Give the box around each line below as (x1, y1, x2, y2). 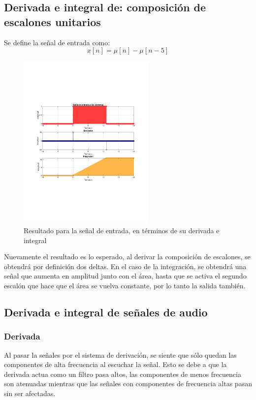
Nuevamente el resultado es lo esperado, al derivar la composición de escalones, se (4, 251, 251, 262)
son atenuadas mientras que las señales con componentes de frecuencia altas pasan (4, 378, 252, 389)
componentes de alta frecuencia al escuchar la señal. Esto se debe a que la (4, 359, 227, 369)
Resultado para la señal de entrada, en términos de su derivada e (24, 225, 220, 236)
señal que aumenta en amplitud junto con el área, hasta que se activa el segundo (4, 271, 247, 281)
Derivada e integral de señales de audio (4, 305, 208, 320)
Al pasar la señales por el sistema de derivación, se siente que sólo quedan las (4, 349, 237, 360)
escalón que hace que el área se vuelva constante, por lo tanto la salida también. (4, 280, 246, 291)
